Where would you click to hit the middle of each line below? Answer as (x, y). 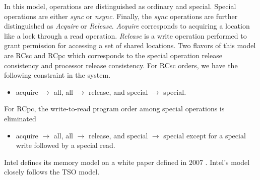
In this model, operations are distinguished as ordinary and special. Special (120, 6)
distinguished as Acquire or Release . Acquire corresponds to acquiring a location (127, 26)
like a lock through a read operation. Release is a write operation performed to (125, 35)
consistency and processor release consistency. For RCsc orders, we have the (121, 65)
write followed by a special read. (66, 145)
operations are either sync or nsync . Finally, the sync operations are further (121, 16)
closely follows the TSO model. (52, 172)
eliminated (20, 118)
